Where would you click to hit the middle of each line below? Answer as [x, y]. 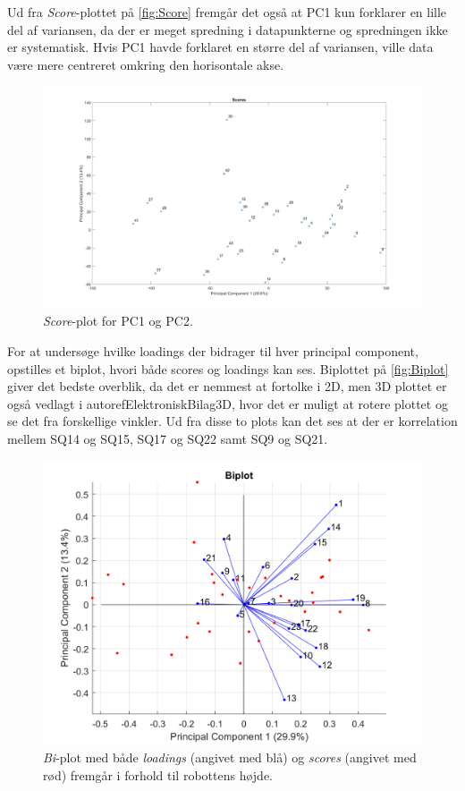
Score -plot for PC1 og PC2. [118, 321]
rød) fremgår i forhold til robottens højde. [158, 774]
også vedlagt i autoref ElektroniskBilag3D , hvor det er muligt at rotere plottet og [228, 403]
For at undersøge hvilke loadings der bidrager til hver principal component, [213, 351]
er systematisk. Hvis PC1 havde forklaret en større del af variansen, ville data [220, 47]
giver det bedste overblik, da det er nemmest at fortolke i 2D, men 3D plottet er [227, 386]
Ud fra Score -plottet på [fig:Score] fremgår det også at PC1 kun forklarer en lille [227, 12]
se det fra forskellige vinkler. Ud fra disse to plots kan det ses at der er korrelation [232, 421]
